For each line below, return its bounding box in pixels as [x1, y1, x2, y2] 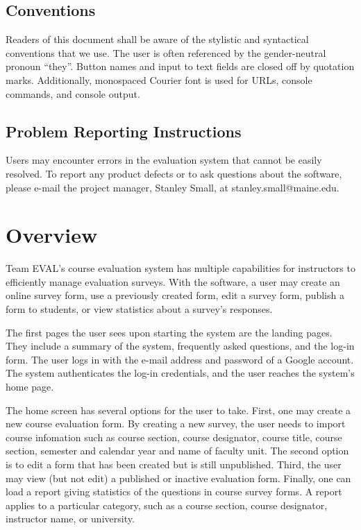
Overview [6, 221, 98, 249]
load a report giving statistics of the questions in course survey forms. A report [6, 484, 342, 499]
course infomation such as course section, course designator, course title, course [6, 429, 342, 444]
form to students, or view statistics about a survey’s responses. [6, 302, 273, 316]
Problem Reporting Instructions [6, 120, 242, 142]
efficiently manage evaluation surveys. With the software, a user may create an [6, 274, 340, 289]
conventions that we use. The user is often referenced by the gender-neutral [6, 45, 326, 60]
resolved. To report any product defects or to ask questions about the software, [6, 166, 342, 180]
